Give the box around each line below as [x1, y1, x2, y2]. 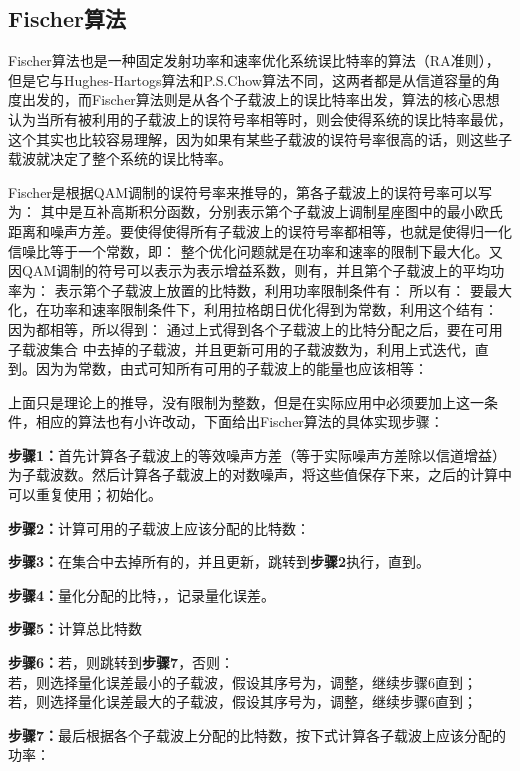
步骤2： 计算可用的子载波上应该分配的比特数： [8, 517, 311, 538]
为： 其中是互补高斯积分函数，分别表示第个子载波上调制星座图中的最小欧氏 [8, 201, 503, 222]
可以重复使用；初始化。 [8, 484, 162, 505]
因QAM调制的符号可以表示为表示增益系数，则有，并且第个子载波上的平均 [8, 260, 491, 281]
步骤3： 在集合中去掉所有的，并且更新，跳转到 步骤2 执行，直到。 [8, 551, 431, 572]
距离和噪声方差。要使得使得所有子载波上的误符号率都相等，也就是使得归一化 [8, 220, 512, 241]
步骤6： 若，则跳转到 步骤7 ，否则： [8, 652, 235, 673]
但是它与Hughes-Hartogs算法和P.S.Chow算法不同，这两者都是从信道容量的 [8, 69, 486, 90]
